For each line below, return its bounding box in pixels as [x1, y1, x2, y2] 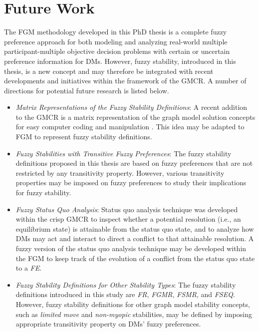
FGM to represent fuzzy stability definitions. [15, 131, 152, 142]
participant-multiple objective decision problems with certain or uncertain [4, 46, 230, 56]
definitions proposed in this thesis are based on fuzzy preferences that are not [15, 158, 253, 168]
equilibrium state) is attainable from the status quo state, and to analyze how [15, 223, 254, 234]
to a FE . [15, 263, 42, 273]
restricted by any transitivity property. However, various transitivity [15, 167, 225, 178]
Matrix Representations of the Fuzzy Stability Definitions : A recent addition [15, 102, 248, 112]
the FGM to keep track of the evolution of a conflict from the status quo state [15, 253, 255, 263]
